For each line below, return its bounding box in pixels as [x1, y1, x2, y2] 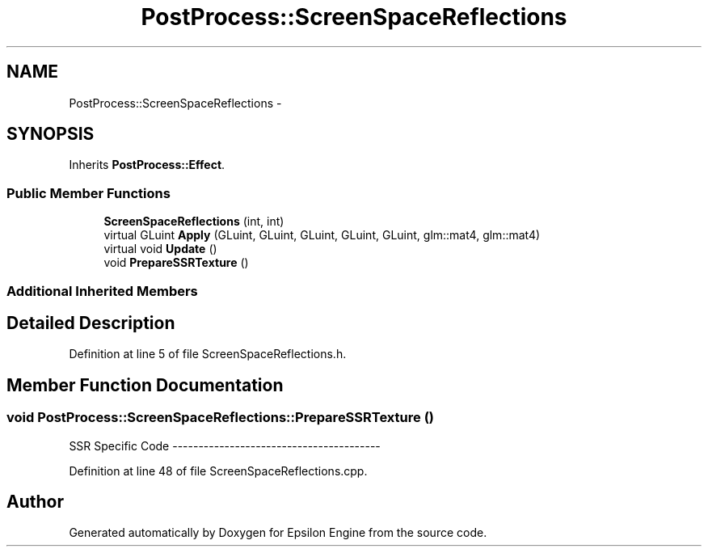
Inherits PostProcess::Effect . [69, 158, 225, 172]
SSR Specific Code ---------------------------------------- [69, 438, 381, 453]
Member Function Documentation [6, 374, 284, 395]
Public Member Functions [6, 184, 171, 201]
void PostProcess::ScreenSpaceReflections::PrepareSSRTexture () [6, 409, 434, 426]
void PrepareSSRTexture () [103, 255, 249, 270]
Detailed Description [6, 312, 175, 333]
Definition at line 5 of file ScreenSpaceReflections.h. [69, 347, 347, 361]
